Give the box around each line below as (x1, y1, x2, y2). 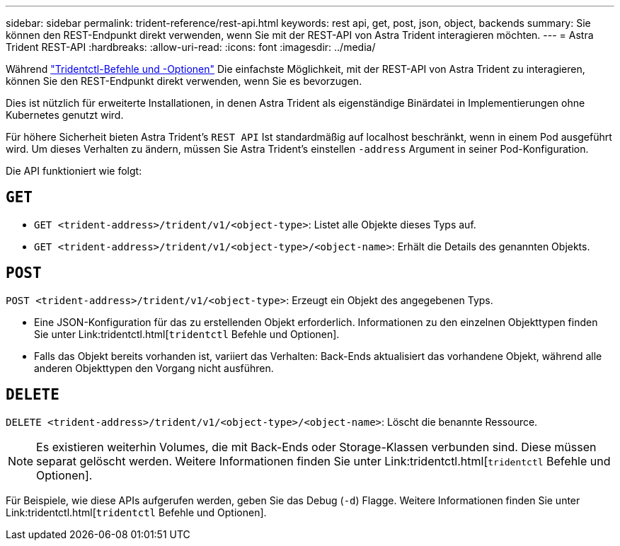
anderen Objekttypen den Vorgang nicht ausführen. (34, 361, 274, 374)
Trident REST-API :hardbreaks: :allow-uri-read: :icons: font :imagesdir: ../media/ (6, 41, 376, 53)
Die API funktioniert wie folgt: (6, 165, 142, 177)
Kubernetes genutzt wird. (6, 109, 124, 121)
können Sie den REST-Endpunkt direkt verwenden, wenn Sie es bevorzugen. (6, 75, 362, 87)
